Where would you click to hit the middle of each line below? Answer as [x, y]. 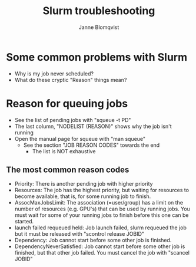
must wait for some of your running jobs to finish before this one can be [102, 215]
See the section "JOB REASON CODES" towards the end [92, 145]
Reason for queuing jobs [67, 103]
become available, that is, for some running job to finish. [83, 196]
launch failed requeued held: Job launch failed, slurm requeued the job [101, 228]
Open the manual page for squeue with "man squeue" [80, 139]
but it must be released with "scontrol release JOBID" [79, 234]
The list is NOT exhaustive [64, 151]
